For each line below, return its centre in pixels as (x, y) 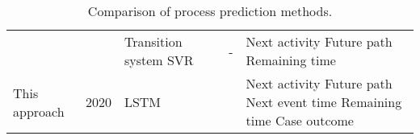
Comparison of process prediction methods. (210, 11)
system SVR (159, 60)
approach (39, 111)
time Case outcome (300, 120)
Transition (153, 41)
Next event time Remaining (324, 102)
